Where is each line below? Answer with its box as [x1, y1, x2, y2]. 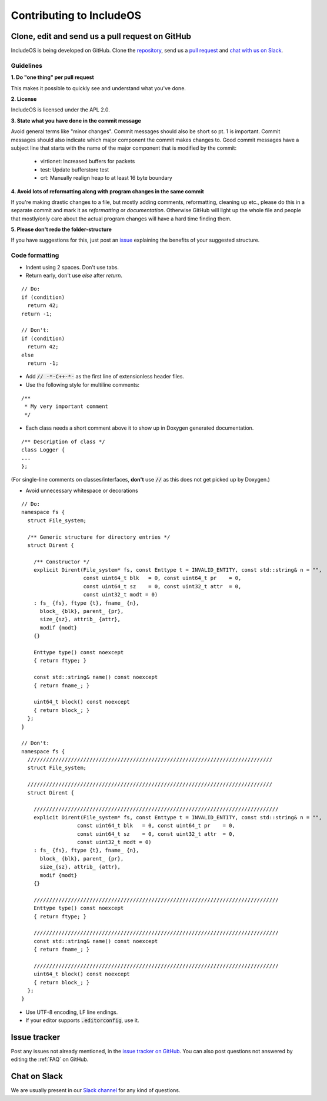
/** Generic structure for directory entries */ [27, 533, 171, 540]
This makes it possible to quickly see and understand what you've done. [11, 84, 186, 91]
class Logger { [21, 447, 65, 453]
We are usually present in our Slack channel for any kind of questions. [11, 1087, 181, 1094]
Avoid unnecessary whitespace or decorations [25, 487, 138, 494]
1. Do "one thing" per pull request [11, 74, 94, 81]
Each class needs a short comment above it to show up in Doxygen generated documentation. [25, 424, 254, 431]
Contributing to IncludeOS [11, 9, 142, 22]
